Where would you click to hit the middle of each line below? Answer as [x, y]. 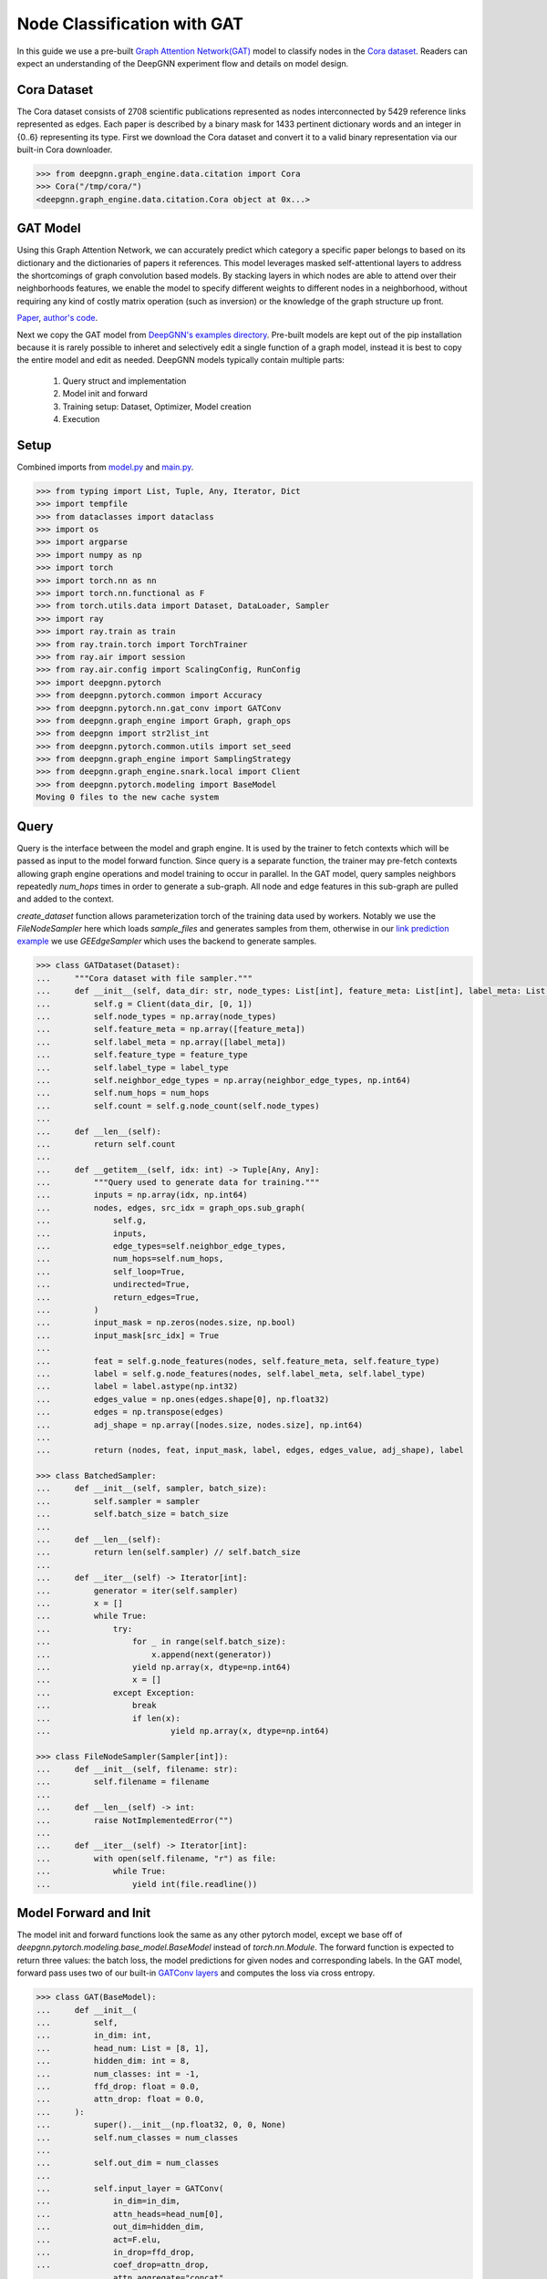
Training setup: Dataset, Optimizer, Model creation [157, 407]
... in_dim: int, [94, 2036]
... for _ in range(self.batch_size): [161, 1642]
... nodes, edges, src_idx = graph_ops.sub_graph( [170, 1207]
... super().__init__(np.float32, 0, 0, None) [161, 2125]
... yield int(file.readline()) [147, 1884]
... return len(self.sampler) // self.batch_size [168, 1552]
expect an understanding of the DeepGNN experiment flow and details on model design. [183, 63]
